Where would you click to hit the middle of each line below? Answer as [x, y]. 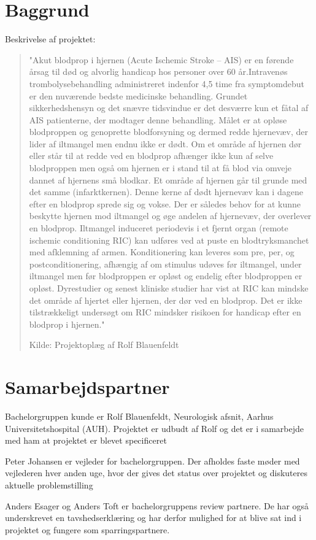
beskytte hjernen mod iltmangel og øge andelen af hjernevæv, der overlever [170, 216]
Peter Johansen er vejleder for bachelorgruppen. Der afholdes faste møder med [152, 461]
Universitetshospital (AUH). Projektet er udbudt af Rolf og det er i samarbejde [155, 428]
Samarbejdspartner [87, 387]
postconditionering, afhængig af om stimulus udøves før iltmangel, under [165, 264]
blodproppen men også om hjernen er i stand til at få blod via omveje [160, 168]
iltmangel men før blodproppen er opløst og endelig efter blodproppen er [166, 276]
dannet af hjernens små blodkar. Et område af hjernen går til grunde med [168, 179]
